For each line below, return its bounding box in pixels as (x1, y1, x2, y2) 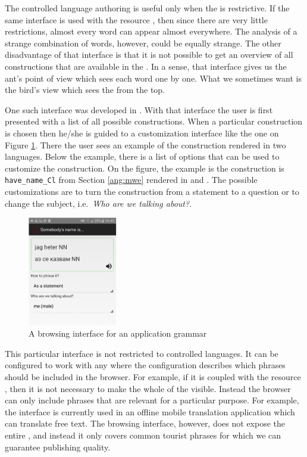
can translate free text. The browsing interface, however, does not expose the (5, 417, 286, 430)
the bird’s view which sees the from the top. (5, 83, 165, 96)
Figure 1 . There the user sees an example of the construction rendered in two (5, 138, 286, 151)
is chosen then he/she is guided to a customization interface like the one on (5, 126, 279, 139)
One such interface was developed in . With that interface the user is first (5, 103, 273, 116)
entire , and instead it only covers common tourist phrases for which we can (5, 428, 281, 441)
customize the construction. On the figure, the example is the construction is (5, 161, 284, 174)
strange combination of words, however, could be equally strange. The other (5, 36, 281, 49)
